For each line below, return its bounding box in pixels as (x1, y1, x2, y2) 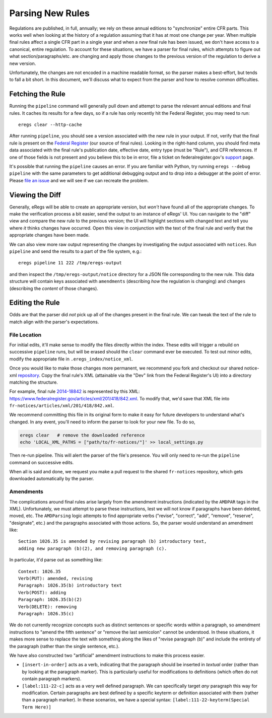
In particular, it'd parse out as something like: (9, 557, 103, 563)
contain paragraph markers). (22, 676, 82, 682)
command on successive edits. (9, 459, 74, 465)
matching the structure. (9, 379, 58, 385)
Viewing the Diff (9, 190, 61, 199)
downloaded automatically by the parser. (9, 476, 94, 482)
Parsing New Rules (9, 8, 90, 19)
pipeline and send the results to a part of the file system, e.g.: (9, 248, 142, 254)
